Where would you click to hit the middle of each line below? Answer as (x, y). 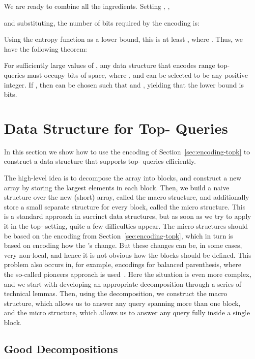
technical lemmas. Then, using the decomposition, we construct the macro (116, 293)
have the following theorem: (46, 48)
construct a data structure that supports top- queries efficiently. (100, 161)
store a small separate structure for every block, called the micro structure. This (125, 206)
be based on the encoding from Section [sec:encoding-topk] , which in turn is (119, 235)
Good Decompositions (61, 348)
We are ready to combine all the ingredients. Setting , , (87, 6)
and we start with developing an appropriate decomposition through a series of (123, 284)
